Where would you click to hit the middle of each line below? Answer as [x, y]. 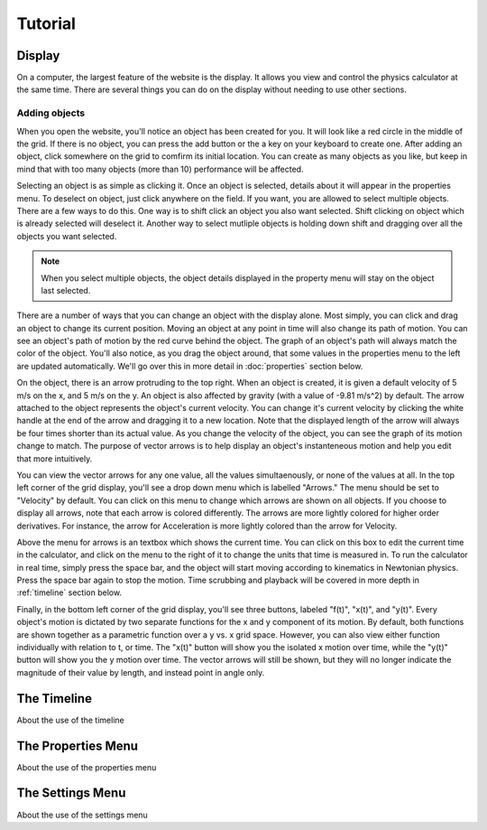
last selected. [66, 290]
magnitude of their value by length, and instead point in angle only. [141, 672]
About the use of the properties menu [87, 767]
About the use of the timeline [71, 720]
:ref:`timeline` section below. [69, 592]
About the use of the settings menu [82, 815]
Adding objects [51, 113]
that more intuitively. [55, 458]
